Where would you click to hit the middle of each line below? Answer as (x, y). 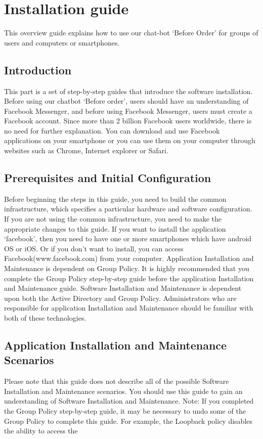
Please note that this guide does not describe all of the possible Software (117, 381)
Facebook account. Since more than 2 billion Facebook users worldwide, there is (128, 121)
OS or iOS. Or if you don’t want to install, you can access (94, 248)
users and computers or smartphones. (62, 42)
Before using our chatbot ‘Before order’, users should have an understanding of (126, 101)
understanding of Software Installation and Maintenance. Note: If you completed (129, 401)
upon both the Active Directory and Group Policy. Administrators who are (120, 298)
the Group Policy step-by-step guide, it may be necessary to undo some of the (125, 410)
